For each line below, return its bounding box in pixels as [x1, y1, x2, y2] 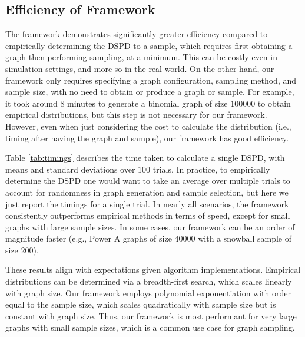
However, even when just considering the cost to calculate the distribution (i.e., [5, 120, 291, 132]
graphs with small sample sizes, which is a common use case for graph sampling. [5, 321, 295, 333]
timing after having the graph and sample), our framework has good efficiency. [5, 131, 289, 144]
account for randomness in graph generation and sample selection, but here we [5, 186, 289, 198]
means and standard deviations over [5, 163, 135, 175]
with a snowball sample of [198, 232, 292, 245]
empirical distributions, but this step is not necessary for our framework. [5, 108, 267, 121]
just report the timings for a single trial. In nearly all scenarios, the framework [5, 197, 289, 210]
